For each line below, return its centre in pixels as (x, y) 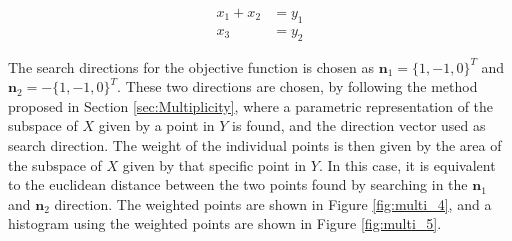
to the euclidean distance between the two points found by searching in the (238, 184)
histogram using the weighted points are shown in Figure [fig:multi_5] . (225, 223)
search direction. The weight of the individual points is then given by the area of (255, 145)
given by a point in (156, 125)
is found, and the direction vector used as (359, 125)
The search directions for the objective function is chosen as (191, 66)
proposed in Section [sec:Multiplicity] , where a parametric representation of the (251, 105)
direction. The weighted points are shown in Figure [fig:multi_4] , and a (273, 203)
